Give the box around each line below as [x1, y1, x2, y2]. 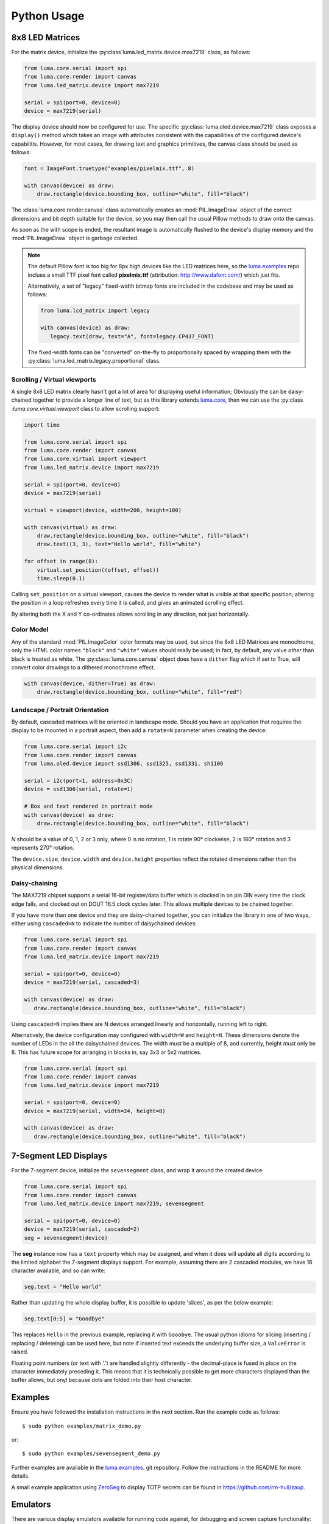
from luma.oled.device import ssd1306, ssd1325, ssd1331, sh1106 [24, 760, 224, 767]
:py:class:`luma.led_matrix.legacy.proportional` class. [27, 357, 161, 364]
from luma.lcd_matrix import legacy [40, 307, 150, 314]
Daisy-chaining [11, 878, 58, 887]
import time [24, 421, 60, 428]
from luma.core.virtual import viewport [24, 455, 146, 463]
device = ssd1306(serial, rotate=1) [24, 786, 134, 792]
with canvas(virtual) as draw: [24, 524, 118, 530]
